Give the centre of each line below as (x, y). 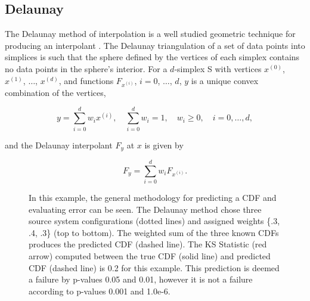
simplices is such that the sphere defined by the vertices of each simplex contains (152, 57)
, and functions (86, 80)
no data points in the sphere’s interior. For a (86, 68)
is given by (164, 145)
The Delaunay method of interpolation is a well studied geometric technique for (150, 34)
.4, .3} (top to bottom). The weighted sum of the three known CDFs (154, 232)
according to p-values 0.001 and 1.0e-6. (100, 291)
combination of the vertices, (55, 92)
